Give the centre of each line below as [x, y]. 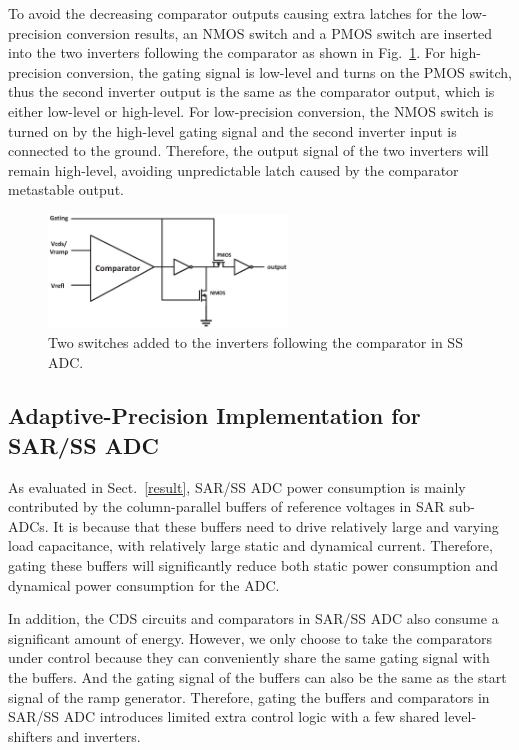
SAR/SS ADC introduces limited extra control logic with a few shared [224, 716]
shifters [30, 735]
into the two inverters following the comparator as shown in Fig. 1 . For [227, 52]
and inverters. [98, 735]
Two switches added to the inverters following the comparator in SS [255, 341]
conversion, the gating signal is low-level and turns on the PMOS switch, [289, 71]
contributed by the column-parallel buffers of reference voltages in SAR [226, 506]
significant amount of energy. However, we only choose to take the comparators [250, 637]
